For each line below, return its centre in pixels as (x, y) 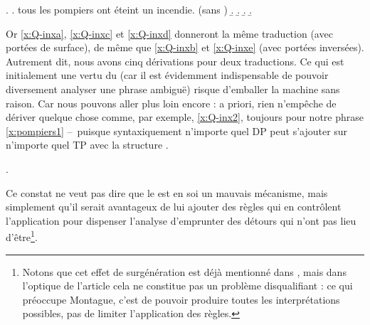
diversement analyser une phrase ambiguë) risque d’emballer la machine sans (173, 89)
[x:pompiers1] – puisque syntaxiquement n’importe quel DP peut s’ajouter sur (177, 130)
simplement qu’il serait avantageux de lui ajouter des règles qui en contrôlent (174, 207)
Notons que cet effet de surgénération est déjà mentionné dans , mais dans (184, 271)
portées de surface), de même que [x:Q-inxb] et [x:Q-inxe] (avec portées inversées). (185, 47)
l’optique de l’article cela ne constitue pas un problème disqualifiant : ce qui (187, 286)
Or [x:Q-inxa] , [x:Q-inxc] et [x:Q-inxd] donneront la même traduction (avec (169, 33)
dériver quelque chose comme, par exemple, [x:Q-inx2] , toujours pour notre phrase (185, 117)
